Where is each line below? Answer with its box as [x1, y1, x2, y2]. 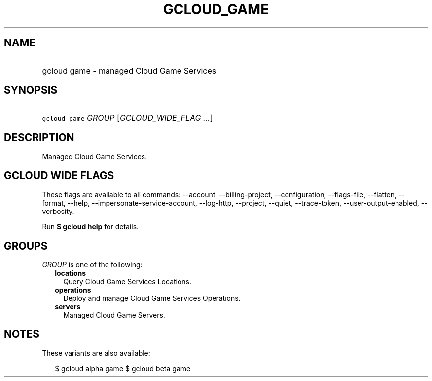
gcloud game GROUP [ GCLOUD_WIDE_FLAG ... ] [42, 113, 213, 123]
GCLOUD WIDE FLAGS [4, 169, 114, 182]
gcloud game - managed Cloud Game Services [42, 65, 216, 76]
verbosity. [42, 207, 74, 216]
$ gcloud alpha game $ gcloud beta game [55, 364, 191, 373]
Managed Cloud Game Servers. [63, 310, 165, 319]
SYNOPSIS [4, 84, 58, 97]
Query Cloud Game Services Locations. [63, 277, 192, 286]
